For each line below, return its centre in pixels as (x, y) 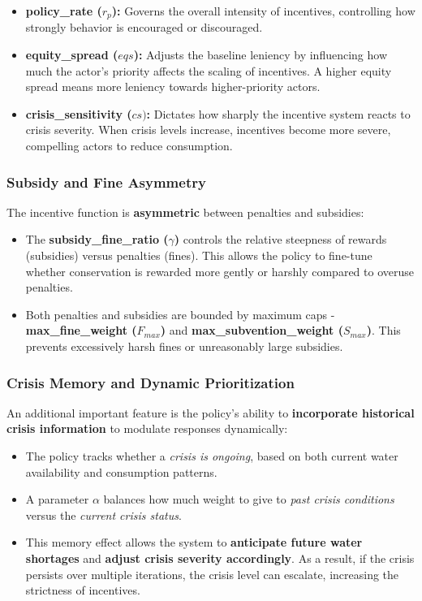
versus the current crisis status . (103, 515)
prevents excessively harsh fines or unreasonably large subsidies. (184, 346)
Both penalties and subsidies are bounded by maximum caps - (180, 314)
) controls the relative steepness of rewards (280, 239)
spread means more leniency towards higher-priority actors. (173, 86)
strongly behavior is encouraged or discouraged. (144, 27)
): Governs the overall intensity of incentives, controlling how (263, 11)
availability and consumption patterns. (121, 471)
